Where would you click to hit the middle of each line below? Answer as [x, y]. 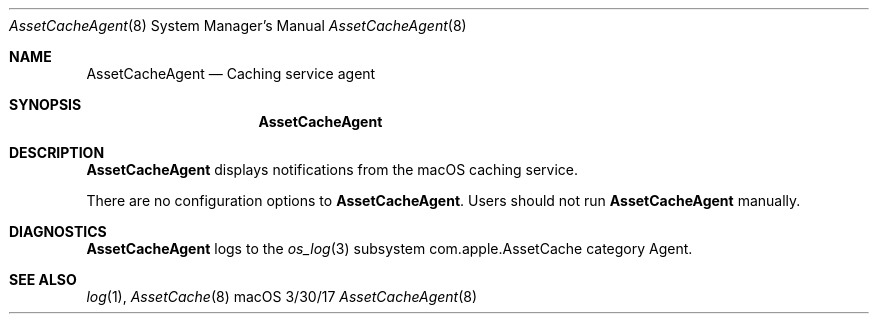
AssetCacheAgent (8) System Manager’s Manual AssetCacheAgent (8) [238, 25]
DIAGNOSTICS [58, 231]
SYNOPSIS [45, 104]
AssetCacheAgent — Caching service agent [231, 73]
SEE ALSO [43, 279]
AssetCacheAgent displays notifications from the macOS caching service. [332, 169]
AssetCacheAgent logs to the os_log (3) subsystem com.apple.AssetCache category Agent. [389, 248]
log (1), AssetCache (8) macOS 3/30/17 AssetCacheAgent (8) [282, 296]
